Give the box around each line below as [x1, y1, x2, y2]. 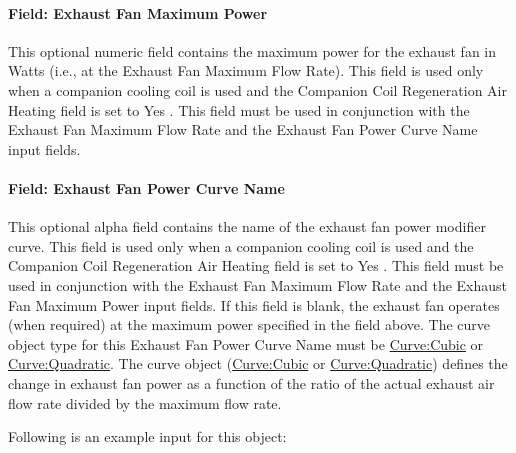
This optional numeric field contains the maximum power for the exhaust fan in [8, 40, 497, 61]
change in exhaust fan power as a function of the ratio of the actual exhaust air [8, 372, 495, 393]
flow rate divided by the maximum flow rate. [8, 392, 282, 413]
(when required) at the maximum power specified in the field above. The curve [8, 314, 491, 335]
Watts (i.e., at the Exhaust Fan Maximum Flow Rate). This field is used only [8, 60, 484, 81]
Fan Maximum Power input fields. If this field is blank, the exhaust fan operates [8, 294, 500, 315]
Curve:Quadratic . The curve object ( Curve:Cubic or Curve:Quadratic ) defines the [8, 353, 508, 374]
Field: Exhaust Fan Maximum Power [8, 2, 268, 23]
